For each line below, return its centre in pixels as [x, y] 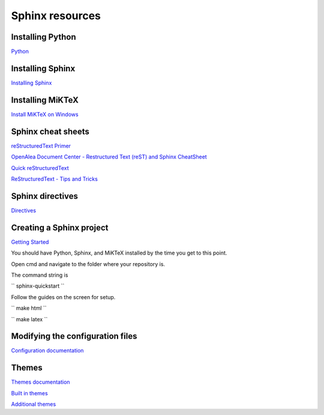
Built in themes [29, 393]
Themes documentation [40, 382]
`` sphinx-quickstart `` [38, 286]
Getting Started [30, 242]
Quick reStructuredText [40, 168]
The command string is [40, 275]
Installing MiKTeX [45, 100]
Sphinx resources [56, 16]
